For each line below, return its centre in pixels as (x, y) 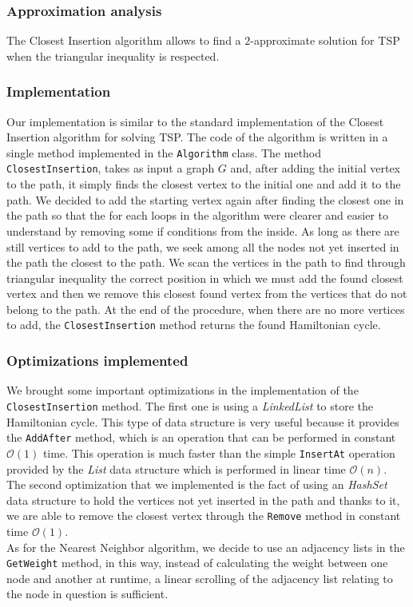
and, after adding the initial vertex (315, 168)
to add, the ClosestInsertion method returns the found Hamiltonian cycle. (194, 325)
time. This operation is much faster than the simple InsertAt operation (219, 452)
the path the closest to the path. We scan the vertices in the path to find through (206, 262)
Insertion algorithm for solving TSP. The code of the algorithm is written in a (197, 137)
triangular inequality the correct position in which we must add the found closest (205, 278)
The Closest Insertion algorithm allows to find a (124, 40)
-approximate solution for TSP (325, 40)
